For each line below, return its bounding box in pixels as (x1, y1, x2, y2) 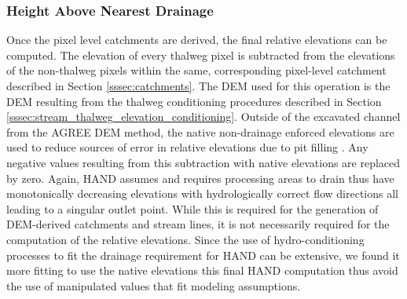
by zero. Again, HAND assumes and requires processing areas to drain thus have (6, 170, 394, 186)
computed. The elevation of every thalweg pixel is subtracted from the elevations (6, 46, 395, 63)
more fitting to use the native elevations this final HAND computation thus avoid (6, 262, 398, 279)
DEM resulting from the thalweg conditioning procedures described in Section (6, 93, 382, 109)
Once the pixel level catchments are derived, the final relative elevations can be (6, 31, 387, 48)
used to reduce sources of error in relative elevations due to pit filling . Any (6, 139, 368, 155)
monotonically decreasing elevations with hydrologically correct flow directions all (6, 185, 398, 202)
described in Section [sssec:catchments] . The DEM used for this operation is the (6, 78, 390, 93)
